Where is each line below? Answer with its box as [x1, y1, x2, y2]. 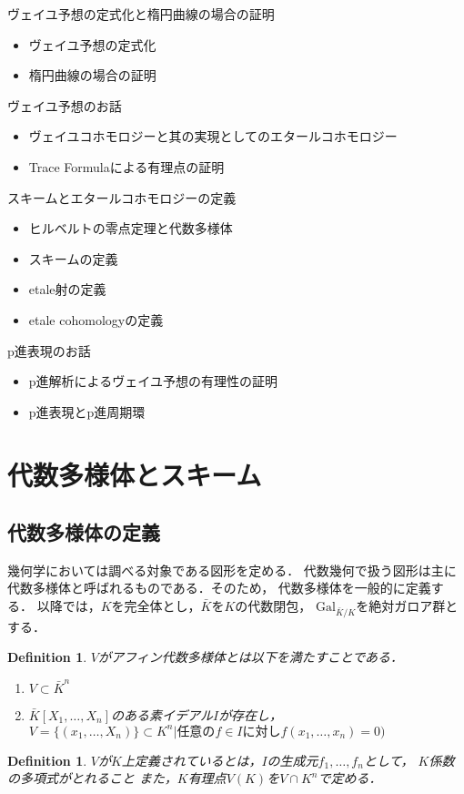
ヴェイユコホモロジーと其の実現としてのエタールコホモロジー [28, 127, 398, 146]
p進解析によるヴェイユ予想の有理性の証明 [28, 372, 277, 391]
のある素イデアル [111, 706, 213, 725]
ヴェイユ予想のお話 [7, 96, 122, 115]
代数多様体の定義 [7, 518, 160, 546]
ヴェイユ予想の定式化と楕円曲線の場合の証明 [7, 5, 275, 23]
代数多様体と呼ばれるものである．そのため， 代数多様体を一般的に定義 [7, 578, 431, 597]
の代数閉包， [235, 596, 312, 616]
